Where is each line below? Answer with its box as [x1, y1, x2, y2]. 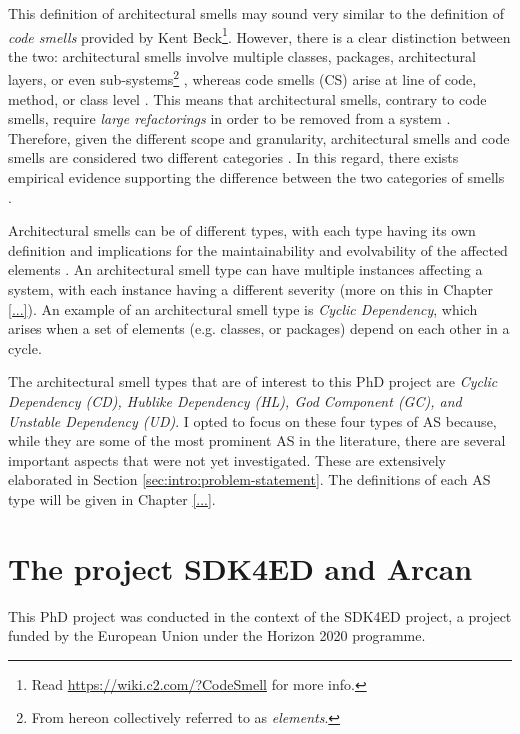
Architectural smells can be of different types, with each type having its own [8, 220, 476, 241]
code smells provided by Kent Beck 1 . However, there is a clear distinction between [8, 23, 511, 47]
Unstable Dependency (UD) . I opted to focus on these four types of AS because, [8, 410, 497, 431]
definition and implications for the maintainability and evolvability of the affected [8, 239, 508, 260]
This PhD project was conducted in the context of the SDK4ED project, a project [8, 605, 512, 626]
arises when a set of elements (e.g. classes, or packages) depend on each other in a [8, 318, 510, 339]
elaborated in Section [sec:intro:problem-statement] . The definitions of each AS [8, 469, 491, 490]
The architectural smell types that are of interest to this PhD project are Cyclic [8, 371, 498, 392]
